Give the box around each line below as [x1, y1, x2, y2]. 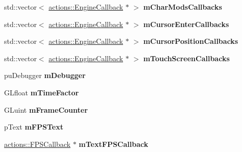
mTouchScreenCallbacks [143, 53, 230, 63]
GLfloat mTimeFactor [4, 87, 79, 97]
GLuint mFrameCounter [4, 104, 88, 115]
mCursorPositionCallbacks [143, 36, 238, 46]
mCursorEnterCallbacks [143, 18, 229, 29]
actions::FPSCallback [4, 138, 70, 149]
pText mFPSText [4, 121, 63, 132]
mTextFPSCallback [79, 138, 149, 149]
